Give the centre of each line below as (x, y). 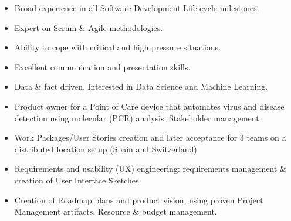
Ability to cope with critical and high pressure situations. (118, 47)
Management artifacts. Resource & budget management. (116, 211)
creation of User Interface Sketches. (78, 180)
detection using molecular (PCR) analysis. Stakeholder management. (138, 118)
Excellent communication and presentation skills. (102, 67)
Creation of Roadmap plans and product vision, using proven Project (139, 200)
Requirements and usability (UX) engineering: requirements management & (150, 169)
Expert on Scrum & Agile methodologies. (89, 27)
